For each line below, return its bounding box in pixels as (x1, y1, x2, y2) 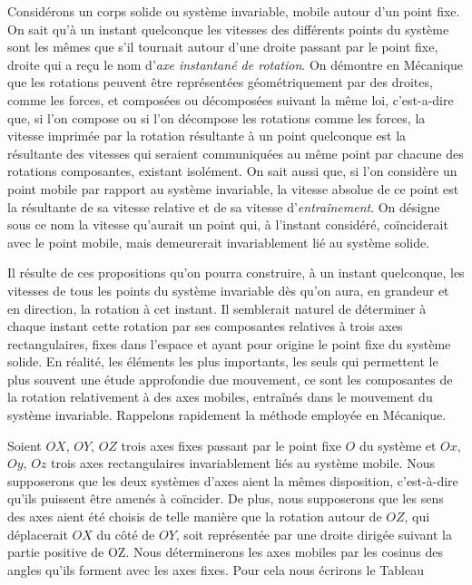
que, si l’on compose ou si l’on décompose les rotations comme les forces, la (7, 108, 426, 127)
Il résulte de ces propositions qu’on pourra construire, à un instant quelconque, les (7, 263, 465, 282)
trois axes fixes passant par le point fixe (121, 435, 341, 454)
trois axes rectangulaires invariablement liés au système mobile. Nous (50, 453, 435, 473)
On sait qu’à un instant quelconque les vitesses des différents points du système (7, 19, 449, 38)
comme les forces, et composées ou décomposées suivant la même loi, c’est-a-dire (7, 90, 454, 109)
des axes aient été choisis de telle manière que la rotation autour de (7, 507, 382, 526)
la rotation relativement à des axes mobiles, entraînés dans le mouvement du (7, 387, 433, 406)
